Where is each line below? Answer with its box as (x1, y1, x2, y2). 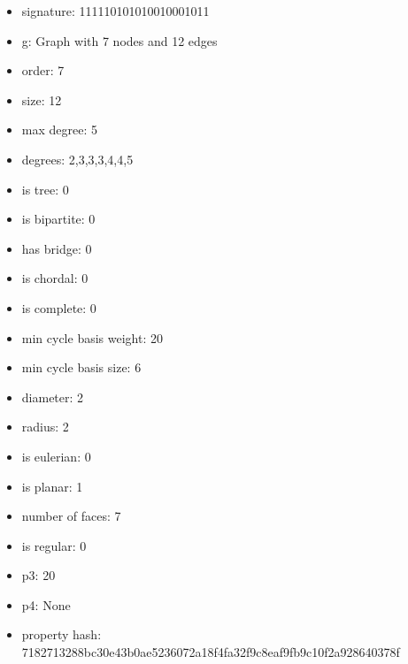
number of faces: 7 (21, 507, 121, 525)
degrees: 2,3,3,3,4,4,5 (21, 149, 134, 168)
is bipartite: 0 (21, 210, 96, 228)
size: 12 (21, 90, 62, 109)
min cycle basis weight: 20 (21, 328, 163, 347)
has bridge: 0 (21, 239, 92, 257)
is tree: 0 (21, 179, 69, 198)
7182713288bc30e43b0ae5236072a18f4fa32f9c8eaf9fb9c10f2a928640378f (21, 643, 400, 661)
